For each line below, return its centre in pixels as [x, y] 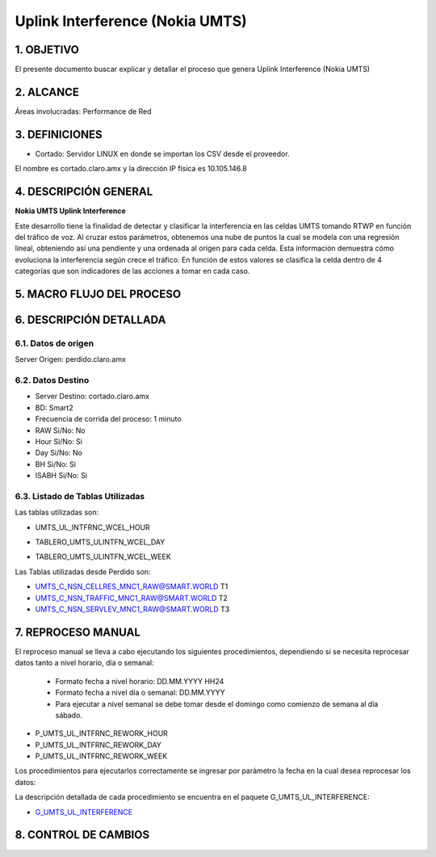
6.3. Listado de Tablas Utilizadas [80, 496]
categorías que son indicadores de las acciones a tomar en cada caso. [132, 271]
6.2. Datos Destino [52, 380]
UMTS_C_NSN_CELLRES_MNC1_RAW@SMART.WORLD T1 [132, 586]
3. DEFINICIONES [59, 134]
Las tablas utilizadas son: [57, 512]
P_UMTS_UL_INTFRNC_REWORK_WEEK [101, 756]
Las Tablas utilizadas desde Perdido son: [83, 571]
